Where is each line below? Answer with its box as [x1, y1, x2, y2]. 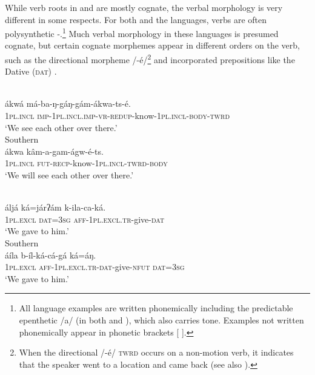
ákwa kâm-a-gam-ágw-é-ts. [5, 144, 104, 157]
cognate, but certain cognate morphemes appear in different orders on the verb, [5, 39, 300, 52]
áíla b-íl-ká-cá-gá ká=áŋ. [5, 248, 96, 261]
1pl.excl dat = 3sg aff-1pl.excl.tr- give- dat [5, 212, 165, 225]
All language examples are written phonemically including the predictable [19, 302, 293, 314]
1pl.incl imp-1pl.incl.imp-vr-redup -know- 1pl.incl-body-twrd [5, 109, 230, 122]
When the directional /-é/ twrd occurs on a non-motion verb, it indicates [19, 346, 294, 359]
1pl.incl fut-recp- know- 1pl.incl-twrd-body [5, 157, 168, 169]
